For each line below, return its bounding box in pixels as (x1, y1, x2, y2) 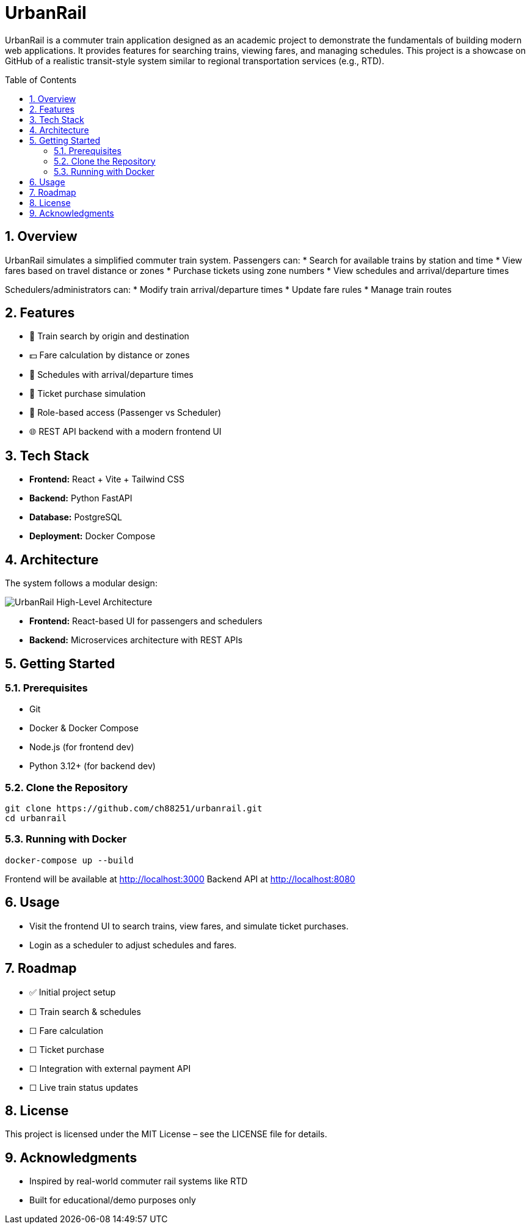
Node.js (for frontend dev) (29, 742, 134, 753)
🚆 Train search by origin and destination (29, 331, 189, 342)
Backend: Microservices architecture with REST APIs (29, 635, 243, 646)
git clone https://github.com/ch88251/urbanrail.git (5, 803, 263, 814)
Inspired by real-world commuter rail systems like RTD (29, 1176, 248, 1187)
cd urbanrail (5, 813, 67, 824)
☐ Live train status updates (29, 1082, 139, 1093)
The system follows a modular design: (5, 578, 158, 589)
